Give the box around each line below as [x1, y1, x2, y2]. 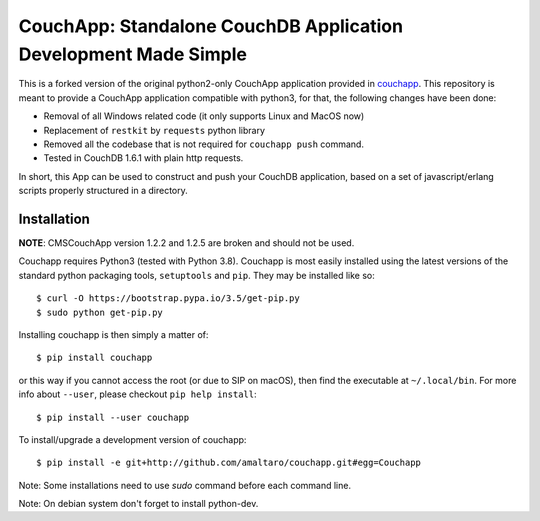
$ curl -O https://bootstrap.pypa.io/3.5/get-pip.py [36, 293, 300, 304]
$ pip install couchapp [36, 352, 153, 364]
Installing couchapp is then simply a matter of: [18, 328, 209, 340]
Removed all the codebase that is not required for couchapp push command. [43, 138, 365, 150]
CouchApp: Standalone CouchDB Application [18, 15, 404, 37]
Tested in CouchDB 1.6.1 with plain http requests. [43, 152, 244, 164]
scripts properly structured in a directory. [18, 185, 189, 197]
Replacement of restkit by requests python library [43, 124, 265, 136]
